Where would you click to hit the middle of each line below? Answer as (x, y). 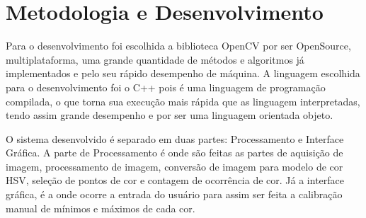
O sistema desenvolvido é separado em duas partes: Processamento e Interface (175, 138)
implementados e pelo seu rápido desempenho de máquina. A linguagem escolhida (183, 73)
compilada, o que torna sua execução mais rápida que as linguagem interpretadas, (183, 101)
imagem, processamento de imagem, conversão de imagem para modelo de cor (175, 166)
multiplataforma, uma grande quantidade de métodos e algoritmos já (155, 59)
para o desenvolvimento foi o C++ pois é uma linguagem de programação (166, 87)
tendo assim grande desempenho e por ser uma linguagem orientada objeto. (170, 115)
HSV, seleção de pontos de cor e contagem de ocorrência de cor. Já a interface (175, 180)
